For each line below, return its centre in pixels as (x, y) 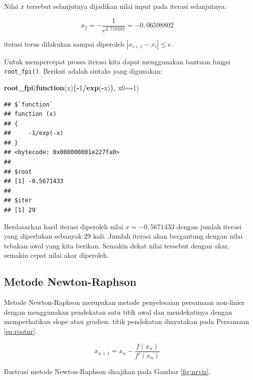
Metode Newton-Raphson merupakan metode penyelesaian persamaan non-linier (125, 302)
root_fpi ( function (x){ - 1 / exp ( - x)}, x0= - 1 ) (71, 87)
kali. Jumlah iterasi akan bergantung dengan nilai (168, 236)
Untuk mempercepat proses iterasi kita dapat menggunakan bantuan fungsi (117, 61)
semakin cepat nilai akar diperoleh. (57, 255)
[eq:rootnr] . (21, 331)
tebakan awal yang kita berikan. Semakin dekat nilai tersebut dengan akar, (117, 245)
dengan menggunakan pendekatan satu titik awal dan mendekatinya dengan (118, 312)
